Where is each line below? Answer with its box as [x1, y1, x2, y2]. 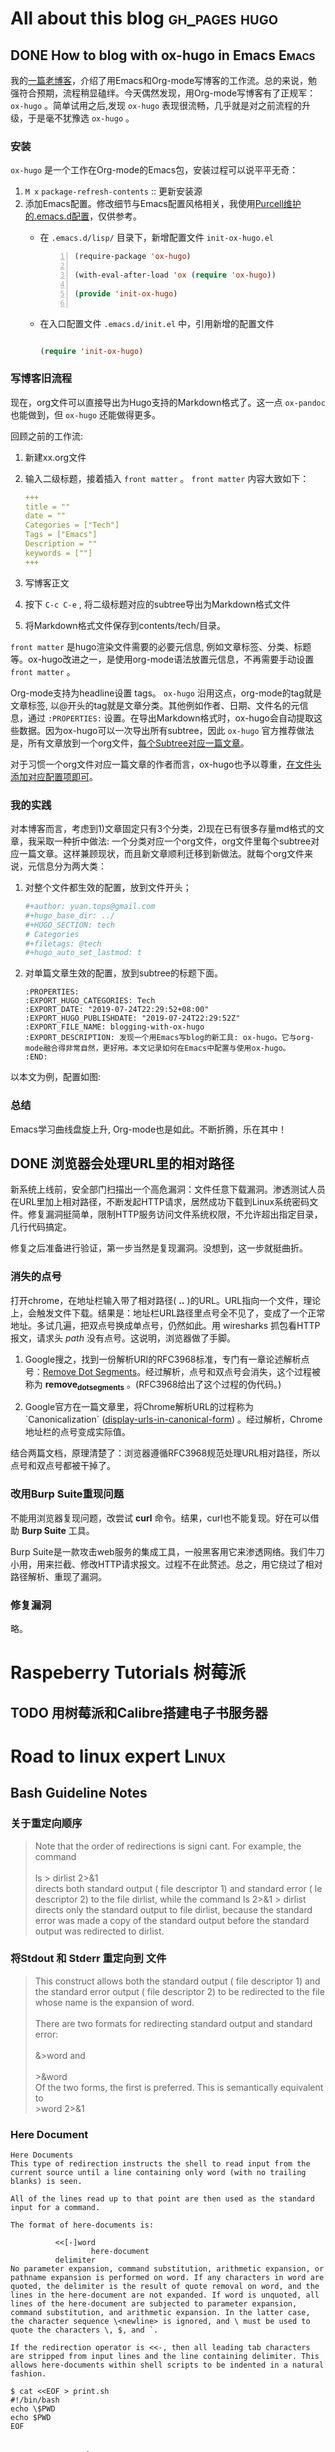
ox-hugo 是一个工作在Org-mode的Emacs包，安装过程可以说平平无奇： [10, 164, 299, 176]
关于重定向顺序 [10, 1817, 83, 1831]
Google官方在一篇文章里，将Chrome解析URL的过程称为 [24, 1401, 254, 1413]
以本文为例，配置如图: [10, 1071, 102, 1083]
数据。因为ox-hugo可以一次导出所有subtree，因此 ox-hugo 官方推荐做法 [18, 724, 315, 736]
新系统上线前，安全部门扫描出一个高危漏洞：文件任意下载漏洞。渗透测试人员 [10, 1183, 326, 1196]
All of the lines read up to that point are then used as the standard [10, 2194, 315, 2204]
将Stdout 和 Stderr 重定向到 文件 [10, 1952, 167, 1966]
